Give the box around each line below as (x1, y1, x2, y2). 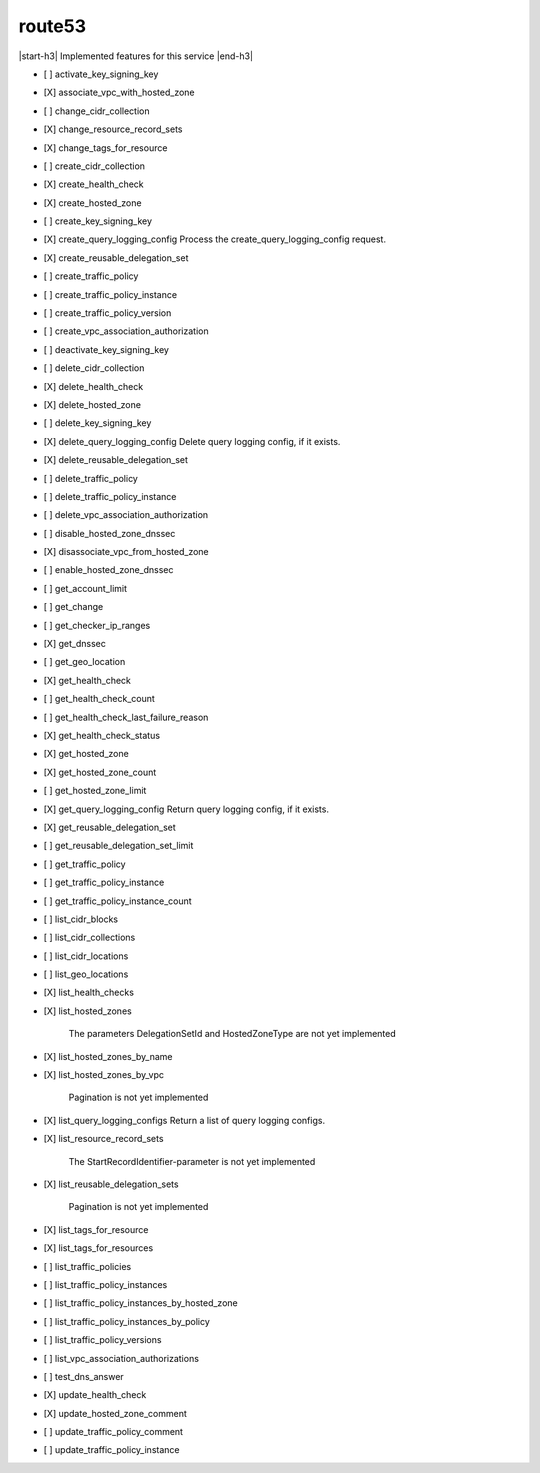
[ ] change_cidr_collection (43, 105, 150, 117)
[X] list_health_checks (43, 986, 135, 999)
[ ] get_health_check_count (43, 693, 155, 705)
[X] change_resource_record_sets (43, 123, 184, 135)
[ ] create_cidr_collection (43, 160, 145, 172)
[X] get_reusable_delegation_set (43, 821, 177, 833)
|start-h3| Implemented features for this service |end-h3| (18, 50, 254, 62)
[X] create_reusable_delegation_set (43, 251, 189, 264)
